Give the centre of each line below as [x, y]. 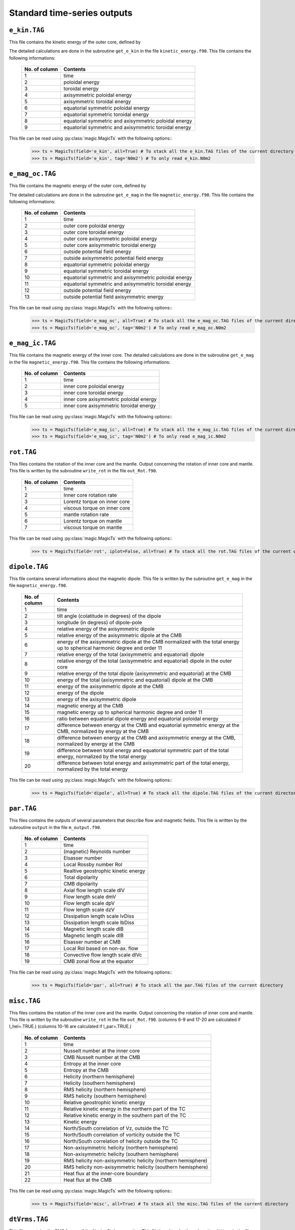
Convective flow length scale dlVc [103, 955]
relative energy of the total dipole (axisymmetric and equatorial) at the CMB [144, 673]
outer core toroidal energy [93, 232]
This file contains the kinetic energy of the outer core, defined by [75, 42]
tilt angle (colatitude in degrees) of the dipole [109, 616]
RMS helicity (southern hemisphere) [105, 1096]
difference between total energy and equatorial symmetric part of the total [143, 750]
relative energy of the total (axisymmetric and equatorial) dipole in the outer [144, 661]
